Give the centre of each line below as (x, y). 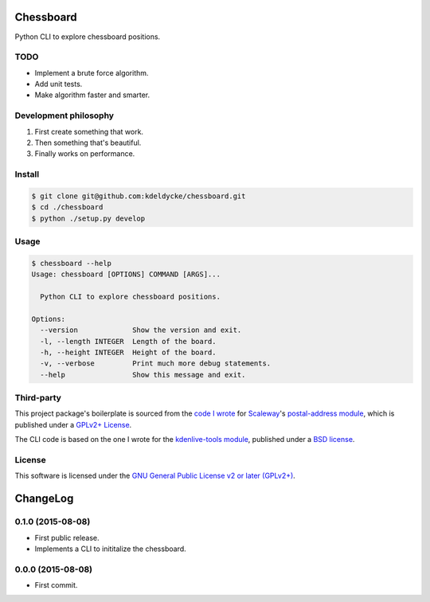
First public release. (67, 537)
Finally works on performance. (85, 154)
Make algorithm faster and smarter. (92, 95)
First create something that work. (89, 131)
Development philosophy (64, 115)
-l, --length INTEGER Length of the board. (128, 341)
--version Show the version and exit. (141, 330)
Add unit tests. (59, 84)
